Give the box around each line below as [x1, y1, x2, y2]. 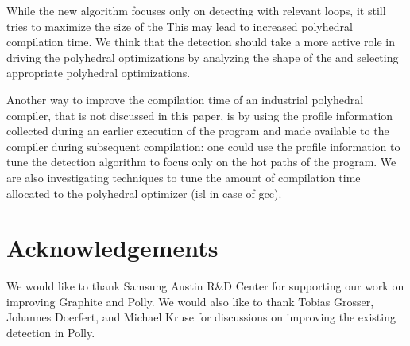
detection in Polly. [6, 325, 95, 341]
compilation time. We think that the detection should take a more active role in [6, 33, 395, 50]
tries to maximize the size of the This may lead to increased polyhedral [6, 17, 353, 34]
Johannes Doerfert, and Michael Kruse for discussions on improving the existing [6, 309, 396, 325]
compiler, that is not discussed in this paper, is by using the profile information [6, 107, 393, 123]
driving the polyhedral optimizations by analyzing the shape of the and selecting [6, 49, 399, 65]
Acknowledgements [6, 231, 219, 264]
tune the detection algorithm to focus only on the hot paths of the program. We [6, 154, 396, 170]
